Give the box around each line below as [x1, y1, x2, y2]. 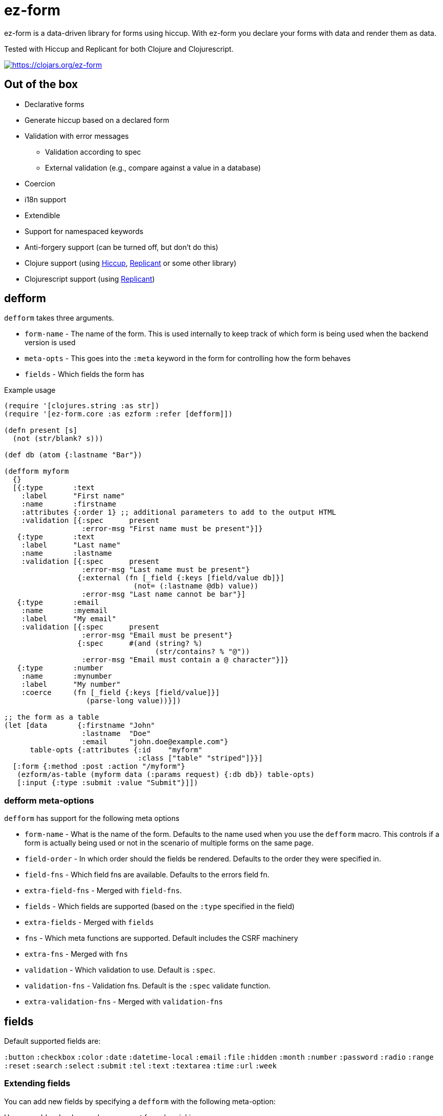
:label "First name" [21, 492, 125, 500]
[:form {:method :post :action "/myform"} [12, 762, 186, 771]
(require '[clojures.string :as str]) [4, 402, 160, 410]
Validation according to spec [45, 147, 141, 156]
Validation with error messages [25, 131, 129, 140]
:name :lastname [21, 549, 112, 558]
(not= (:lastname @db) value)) [133, 582, 259, 591]
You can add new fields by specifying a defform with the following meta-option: [4, 1097, 276, 1106]
